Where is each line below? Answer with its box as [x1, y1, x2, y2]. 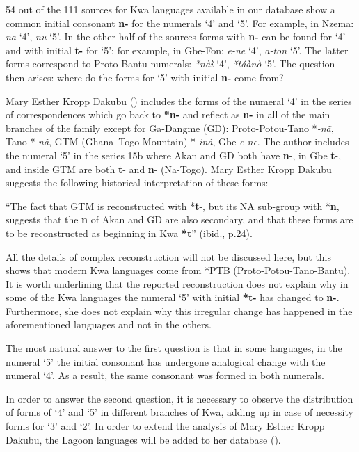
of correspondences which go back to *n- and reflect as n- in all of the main [6, 107, 330, 122]
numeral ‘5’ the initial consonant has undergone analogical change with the [6, 354, 326, 369]
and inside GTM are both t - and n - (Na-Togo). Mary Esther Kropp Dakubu [6, 161, 332, 176]
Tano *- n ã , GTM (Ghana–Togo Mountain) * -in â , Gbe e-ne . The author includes [6, 134, 349, 149]
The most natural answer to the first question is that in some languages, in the [6, 341, 342, 355]
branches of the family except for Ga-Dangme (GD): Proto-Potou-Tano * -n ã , [6, 120, 334, 135]
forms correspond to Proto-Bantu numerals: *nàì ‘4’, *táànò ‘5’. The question [6, 56, 335, 71]
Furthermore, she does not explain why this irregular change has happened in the [6, 303, 353, 318]
